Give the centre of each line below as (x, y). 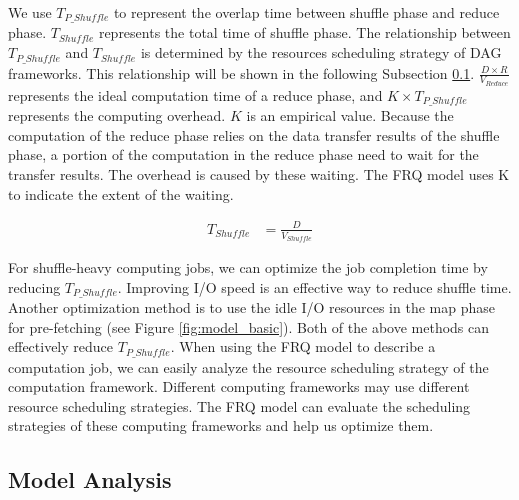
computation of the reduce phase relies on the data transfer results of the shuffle (254, 134)
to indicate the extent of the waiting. (121, 193)
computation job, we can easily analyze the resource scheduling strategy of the (248, 366)
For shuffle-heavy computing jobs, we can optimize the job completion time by (248, 266)
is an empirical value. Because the (350, 115)
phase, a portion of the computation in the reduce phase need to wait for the (243, 154)
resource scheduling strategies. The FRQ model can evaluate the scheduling (239, 405)
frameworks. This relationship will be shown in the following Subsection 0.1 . (241, 72)
